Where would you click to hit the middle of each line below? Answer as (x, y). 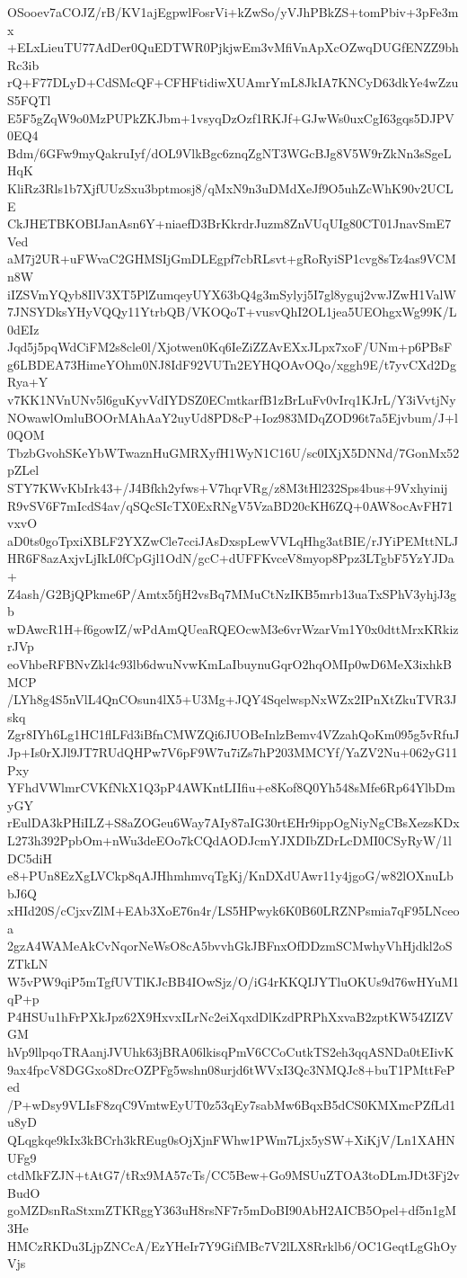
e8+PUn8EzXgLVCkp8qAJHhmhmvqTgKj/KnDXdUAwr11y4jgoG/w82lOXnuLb (230, 876)
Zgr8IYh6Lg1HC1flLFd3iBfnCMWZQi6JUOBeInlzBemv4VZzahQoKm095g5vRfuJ (233, 734)
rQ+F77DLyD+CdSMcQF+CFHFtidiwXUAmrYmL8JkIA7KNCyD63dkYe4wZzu (233, 82)
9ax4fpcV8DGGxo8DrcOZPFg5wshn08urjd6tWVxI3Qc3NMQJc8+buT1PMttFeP (231, 1069)
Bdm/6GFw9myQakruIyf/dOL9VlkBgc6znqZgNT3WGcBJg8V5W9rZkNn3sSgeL (229, 152)
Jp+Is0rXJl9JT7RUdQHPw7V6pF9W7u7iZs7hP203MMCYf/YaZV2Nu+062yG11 (233, 751)
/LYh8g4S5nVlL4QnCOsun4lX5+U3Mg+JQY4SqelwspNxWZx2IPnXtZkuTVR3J (232, 699)
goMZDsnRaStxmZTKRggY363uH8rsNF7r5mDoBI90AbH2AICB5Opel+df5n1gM (232, 1210)
